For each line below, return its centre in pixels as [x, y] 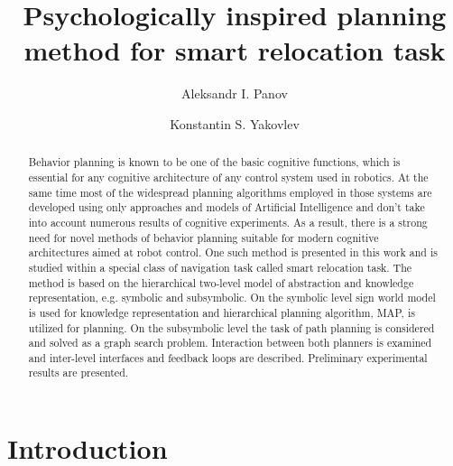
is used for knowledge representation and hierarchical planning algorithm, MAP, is [222, 312]
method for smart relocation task [235, 50]
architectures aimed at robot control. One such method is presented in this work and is [233, 252]
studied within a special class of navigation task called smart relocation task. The [220, 267]
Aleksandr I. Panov [235, 93]
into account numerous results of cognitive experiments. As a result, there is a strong [228, 222]
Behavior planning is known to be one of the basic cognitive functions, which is [214, 162]
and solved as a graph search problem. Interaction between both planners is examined [230, 343]
